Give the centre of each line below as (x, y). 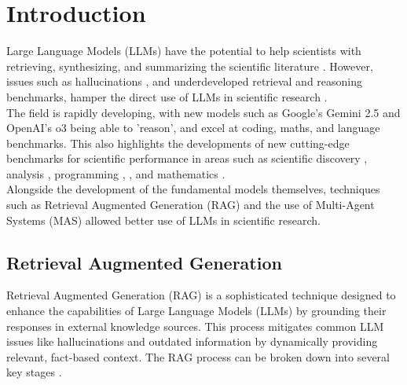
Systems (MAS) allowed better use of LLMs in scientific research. (163, 220)
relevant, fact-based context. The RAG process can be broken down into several (198, 356)
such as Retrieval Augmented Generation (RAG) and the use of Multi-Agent (191, 205)
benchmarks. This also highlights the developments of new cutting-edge (178, 143)
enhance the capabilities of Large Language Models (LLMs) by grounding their (196, 311)
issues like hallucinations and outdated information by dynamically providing (192, 341)
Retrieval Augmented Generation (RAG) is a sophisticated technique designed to (201, 295)
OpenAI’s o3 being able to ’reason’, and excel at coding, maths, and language (193, 128)
